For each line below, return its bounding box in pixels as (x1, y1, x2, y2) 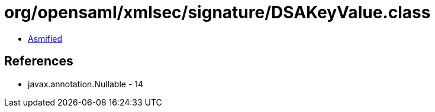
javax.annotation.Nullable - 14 (28, 78, 144, 89)
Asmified (28, 33, 63, 44)
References (4, 54, 73, 69)
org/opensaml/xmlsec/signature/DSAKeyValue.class (4, 2, 431, 22)
